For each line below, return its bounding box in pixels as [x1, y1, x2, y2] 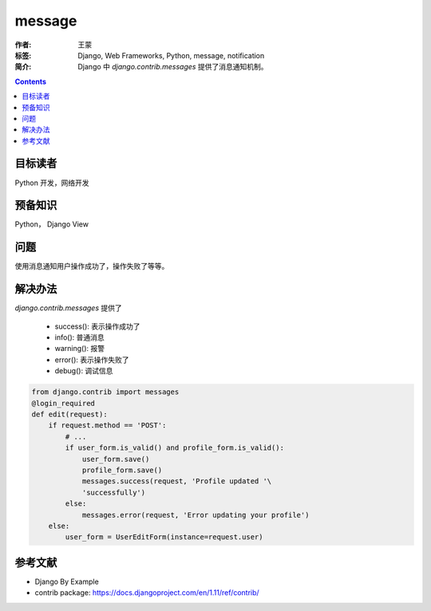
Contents [14, 77, 47, 86]
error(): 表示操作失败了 [54, 355, 129, 365]
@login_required [31, 399, 96, 408]
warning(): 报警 [54, 344, 105, 353]
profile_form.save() [81, 465, 163, 475]
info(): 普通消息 [54, 333, 105, 342]
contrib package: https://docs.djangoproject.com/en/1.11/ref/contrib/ [34, 588, 259, 597]
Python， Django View [14, 219, 89, 229]
